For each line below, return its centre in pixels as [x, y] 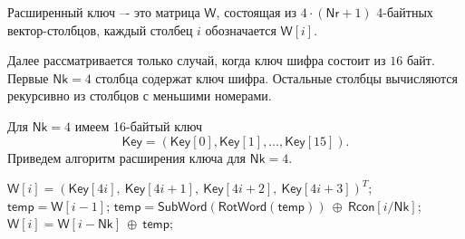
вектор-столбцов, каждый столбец [100, 29]
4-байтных [405, 12]
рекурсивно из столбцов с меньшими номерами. [140, 96]
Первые [28, 77]
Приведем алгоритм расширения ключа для [127, 157]
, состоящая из [257, 12]
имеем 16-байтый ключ [138, 125]
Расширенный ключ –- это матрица [104, 12]
